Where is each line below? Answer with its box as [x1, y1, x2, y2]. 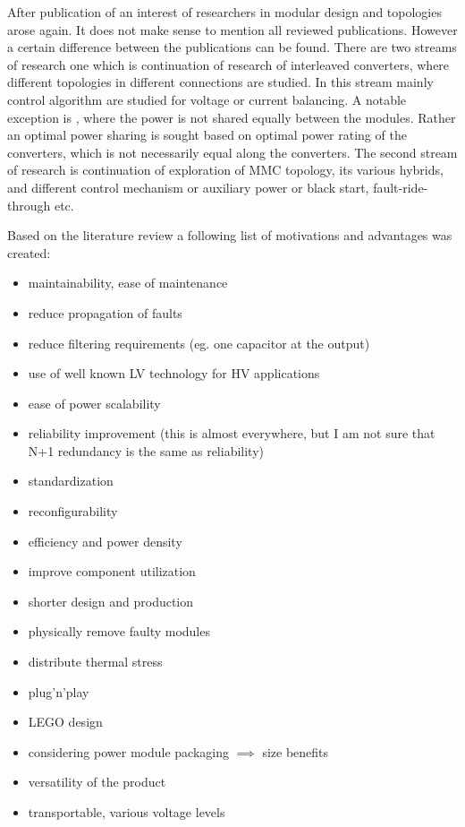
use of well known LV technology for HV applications [28, 364, 320, 383]
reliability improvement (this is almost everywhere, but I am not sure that [28, 424, 435, 443]
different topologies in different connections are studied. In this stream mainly [7, 73, 434, 91]
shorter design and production [28, 591, 194, 610]
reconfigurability [28, 502, 118, 521]
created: [7, 243, 51, 262]
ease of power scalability [28, 393, 161, 412]
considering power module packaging [28, 742, 229, 761]
